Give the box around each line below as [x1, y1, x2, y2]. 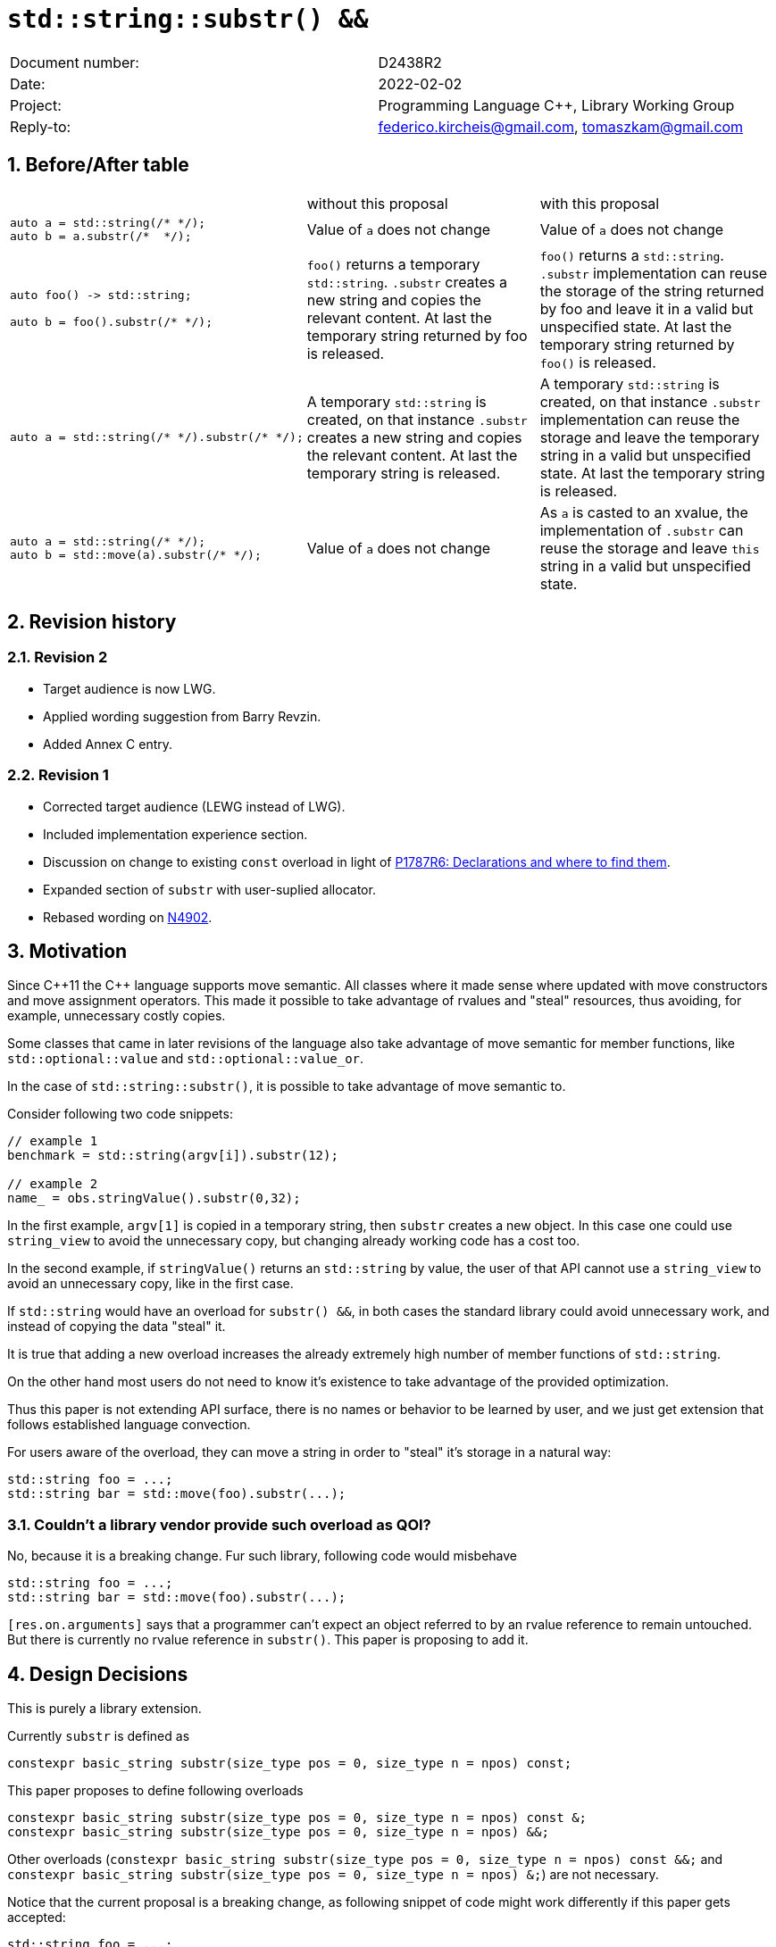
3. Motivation [7, 939, 128, 962]
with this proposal [539, 194, 660, 212]
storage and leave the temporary [539, 428, 760, 446]
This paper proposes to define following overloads [7, 1783, 304, 1798]
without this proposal [306, 194, 448, 212]
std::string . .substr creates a [306, 272, 507, 291]
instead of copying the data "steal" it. [7, 1319, 226, 1335]
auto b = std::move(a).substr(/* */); [10, 547, 262, 562]
